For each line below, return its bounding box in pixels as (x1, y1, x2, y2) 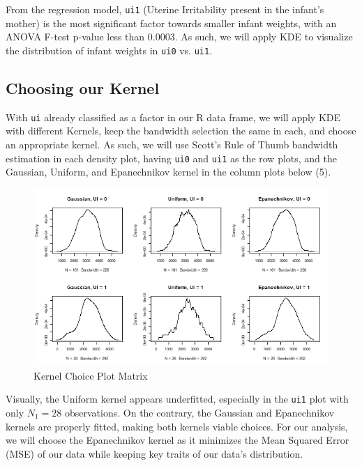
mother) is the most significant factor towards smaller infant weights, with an (6, 15, 337, 30)
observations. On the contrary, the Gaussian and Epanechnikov (64, 405, 335, 420)
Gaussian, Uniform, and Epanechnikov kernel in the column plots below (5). (6, 164, 331, 179)
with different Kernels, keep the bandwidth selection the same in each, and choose (6, 123, 356, 138)
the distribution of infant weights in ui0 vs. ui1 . (6, 42, 213, 57)
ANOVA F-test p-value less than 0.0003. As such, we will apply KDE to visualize (6, 29, 353, 44)
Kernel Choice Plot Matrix (33, 368, 148, 382)
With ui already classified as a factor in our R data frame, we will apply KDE (6, 109, 341, 124)
